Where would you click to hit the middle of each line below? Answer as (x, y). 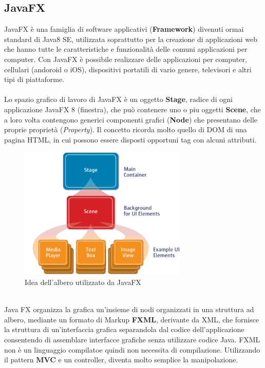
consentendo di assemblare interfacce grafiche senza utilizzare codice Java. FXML (132, 340)
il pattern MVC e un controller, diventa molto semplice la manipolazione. (121, 360)
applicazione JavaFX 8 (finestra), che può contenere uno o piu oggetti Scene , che (132, 109)
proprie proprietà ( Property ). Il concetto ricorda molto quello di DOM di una (126, 129)
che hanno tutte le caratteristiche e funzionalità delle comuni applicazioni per (126, 49)
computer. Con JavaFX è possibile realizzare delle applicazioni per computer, (126, 59)
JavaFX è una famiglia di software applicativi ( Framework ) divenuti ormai (124, 29)
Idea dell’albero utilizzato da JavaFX (83, 282)
